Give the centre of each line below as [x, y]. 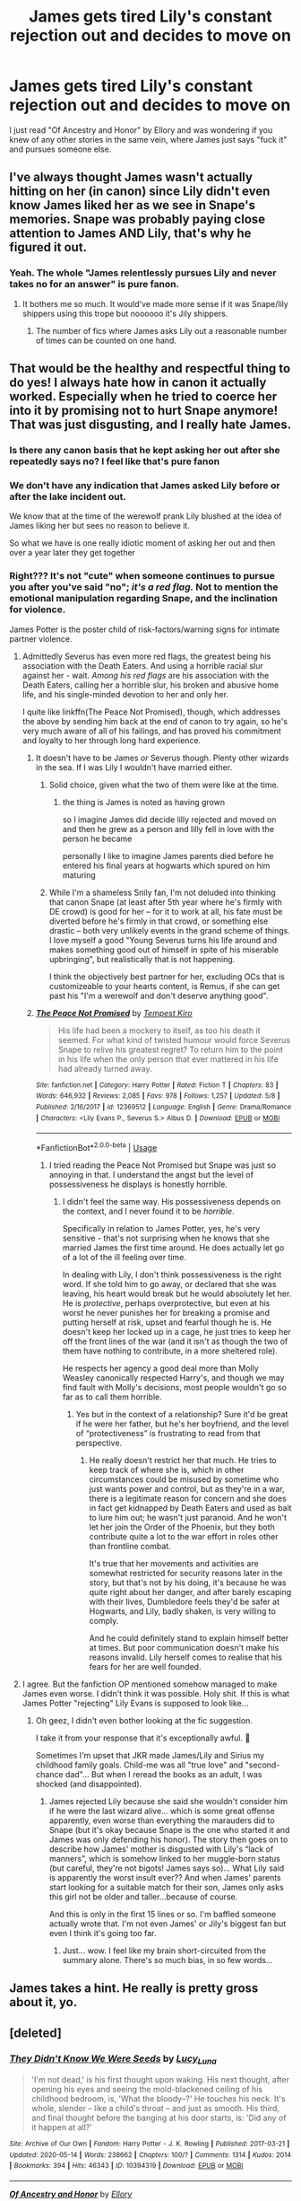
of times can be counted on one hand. [106, 340]
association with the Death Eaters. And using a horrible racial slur [142, 665]
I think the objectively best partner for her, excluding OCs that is [167, 977]
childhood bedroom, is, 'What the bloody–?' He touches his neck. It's [158, 2099]
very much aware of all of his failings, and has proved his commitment [152, 731]
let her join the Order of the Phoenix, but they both [182, 1527]
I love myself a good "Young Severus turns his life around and [163, 940]
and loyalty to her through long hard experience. [112, 740]
